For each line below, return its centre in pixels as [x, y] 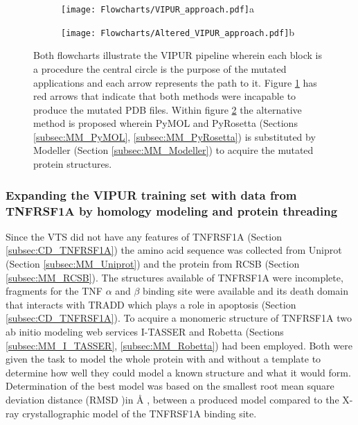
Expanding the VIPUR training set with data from [151, 194]
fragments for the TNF [54, 291]
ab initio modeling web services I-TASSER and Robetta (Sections [145, 331]
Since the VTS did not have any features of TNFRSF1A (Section [144, 236]
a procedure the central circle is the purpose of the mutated [160, 68]
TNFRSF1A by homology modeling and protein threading [172, 210]
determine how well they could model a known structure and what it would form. [178, 372]
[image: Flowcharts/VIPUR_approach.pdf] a [158, 8]
